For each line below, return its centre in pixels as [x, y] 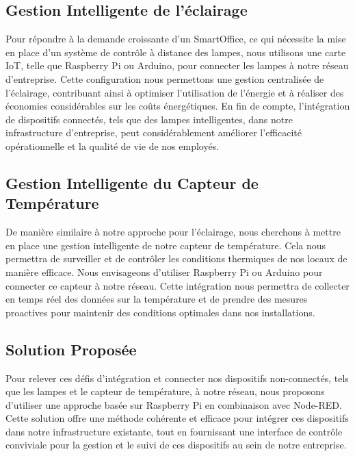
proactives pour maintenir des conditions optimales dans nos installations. [160, 312]
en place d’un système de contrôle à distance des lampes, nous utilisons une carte [176, 52]
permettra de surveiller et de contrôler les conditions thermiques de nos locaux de [176, 258]
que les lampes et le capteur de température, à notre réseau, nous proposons [165, 391]
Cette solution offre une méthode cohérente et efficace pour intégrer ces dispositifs [177, 418]
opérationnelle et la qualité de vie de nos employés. [113, 145]
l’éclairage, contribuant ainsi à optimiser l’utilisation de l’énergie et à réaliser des [175, 92]
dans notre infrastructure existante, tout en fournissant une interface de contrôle [174, 431]
